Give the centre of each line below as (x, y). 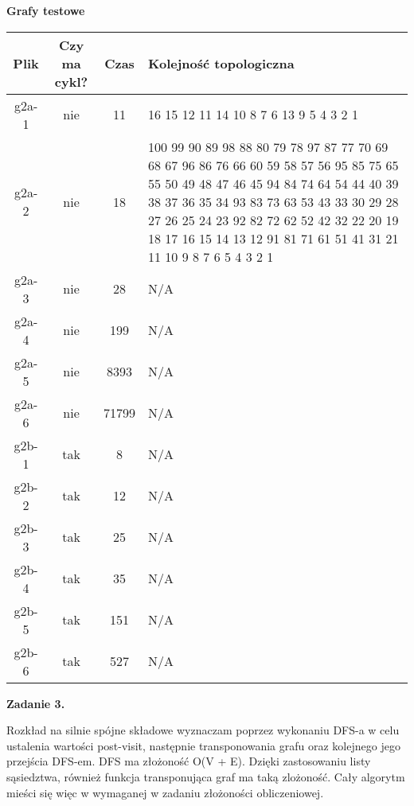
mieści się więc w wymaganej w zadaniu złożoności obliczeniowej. (165, 792)
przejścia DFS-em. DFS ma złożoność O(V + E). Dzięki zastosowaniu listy (189, 761)
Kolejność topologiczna (221, 63)
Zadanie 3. (36, 703)
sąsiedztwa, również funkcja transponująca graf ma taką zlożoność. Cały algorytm (206, 776)
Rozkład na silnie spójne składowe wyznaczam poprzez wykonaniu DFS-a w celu (203, 730)
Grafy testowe (46, 10)
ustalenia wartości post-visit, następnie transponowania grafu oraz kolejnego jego (203, 745)
